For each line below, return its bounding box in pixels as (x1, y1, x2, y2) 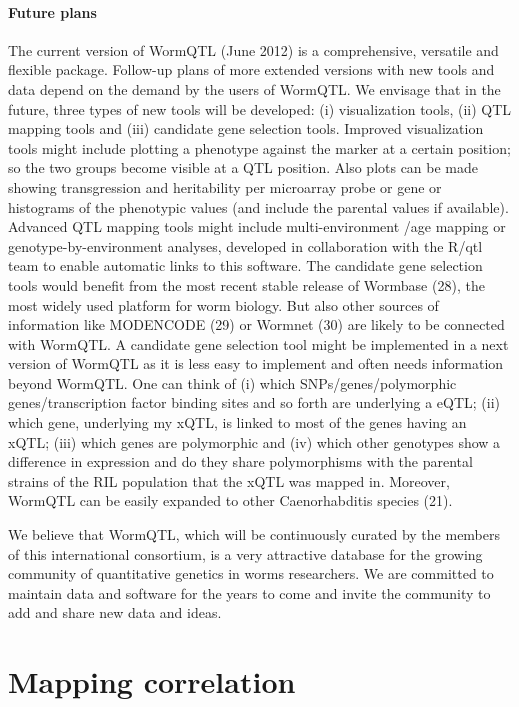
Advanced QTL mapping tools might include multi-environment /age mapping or (8, 216, 506, 237)
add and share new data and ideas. (8, 602, 222, 623)
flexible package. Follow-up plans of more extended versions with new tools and (8, 59, 495, 80)
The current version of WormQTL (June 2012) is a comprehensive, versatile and (8, 39, 499, 60)
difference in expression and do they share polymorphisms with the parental (8, 451, 473, 472)
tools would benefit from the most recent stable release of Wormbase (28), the (8, 274, 485, 295)
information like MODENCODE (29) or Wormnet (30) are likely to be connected (8, 314, 505, 335)
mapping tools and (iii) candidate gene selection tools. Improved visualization (8, 118, 484, 139)
